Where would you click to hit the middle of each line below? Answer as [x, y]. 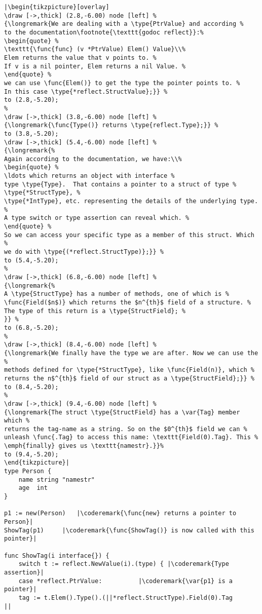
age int [33, 488]
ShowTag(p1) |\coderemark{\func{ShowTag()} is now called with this [129, 530]
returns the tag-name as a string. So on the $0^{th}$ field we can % [126, 429]
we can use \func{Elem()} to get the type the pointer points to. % [122, 83]
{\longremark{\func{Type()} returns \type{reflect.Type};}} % [111, 125]
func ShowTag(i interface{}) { [57, 555]
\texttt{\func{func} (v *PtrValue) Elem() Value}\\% [95, 49]
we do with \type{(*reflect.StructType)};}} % [84, 252]
